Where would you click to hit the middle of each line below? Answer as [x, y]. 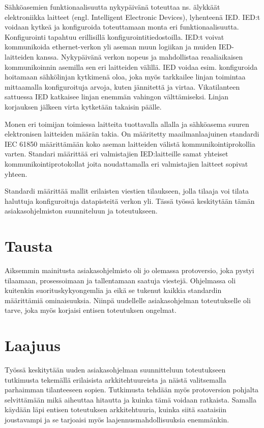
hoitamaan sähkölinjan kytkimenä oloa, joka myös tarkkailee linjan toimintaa [125, 77]
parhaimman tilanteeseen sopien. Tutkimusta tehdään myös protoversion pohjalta [132, 390]
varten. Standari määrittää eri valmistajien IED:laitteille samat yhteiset [116, 154]
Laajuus [33, 345]
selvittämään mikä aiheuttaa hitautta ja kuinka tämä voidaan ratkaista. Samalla [130, 399]
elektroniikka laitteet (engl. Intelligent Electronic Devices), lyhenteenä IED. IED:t [133, 17]
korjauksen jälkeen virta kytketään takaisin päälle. [83, 106]
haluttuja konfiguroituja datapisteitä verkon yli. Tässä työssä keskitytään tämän [130, 200]
